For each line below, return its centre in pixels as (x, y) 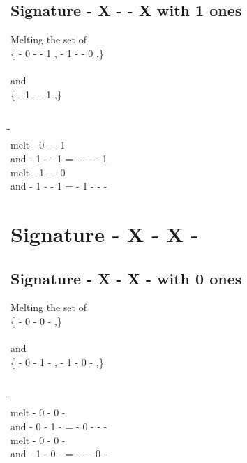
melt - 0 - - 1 (38, 145)
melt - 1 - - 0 (38, 172)
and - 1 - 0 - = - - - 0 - (59, 454)
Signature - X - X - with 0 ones (126, 278)
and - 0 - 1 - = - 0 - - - (59, 426)
